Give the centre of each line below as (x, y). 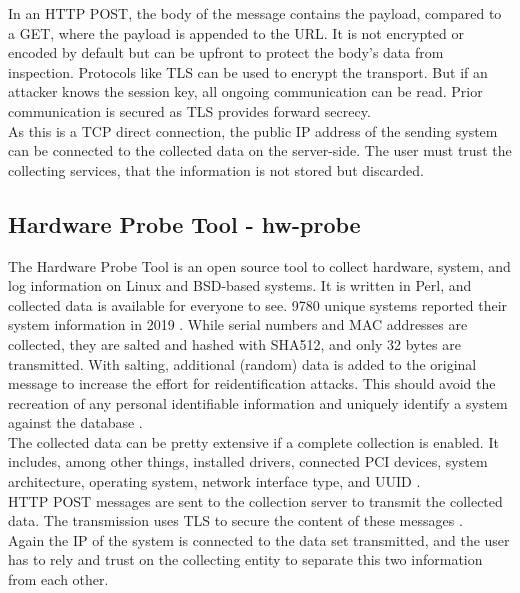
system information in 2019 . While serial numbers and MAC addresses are (238, 324)
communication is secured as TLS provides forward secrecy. (189, 110)
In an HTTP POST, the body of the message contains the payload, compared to (255, 13)
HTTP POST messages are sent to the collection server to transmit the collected (255, 500)
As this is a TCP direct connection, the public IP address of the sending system (253, 130)
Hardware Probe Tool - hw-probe (184, 223)
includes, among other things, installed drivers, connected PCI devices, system (248, 461)
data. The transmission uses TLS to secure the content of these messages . (235, 520)
